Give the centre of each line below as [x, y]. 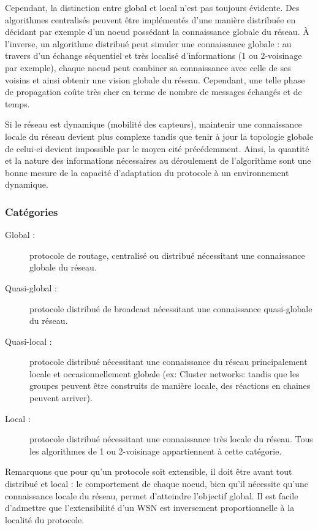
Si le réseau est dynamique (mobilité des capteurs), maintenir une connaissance [153, 124]
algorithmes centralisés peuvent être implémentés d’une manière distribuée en [150, 19]
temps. [17, 103]
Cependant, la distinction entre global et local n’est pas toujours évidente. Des [152, 7]
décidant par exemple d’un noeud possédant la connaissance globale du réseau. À [157, 32]
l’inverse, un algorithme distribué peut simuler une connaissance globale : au [148, 43]
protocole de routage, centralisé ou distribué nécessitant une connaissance [167, 255]
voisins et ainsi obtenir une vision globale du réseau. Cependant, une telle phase [155, 79]
